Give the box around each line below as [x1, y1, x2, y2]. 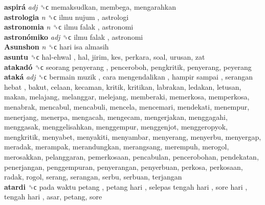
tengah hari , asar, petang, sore [4, 191, 102, 202]
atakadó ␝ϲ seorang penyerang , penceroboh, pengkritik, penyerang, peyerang [4, 61, 252, 72]
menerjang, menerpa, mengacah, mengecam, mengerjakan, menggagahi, [4, 111, 228, 122]
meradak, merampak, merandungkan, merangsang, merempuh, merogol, [4, 141, 229, 152]
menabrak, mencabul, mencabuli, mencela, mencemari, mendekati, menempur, [4, 101, 250, 112]
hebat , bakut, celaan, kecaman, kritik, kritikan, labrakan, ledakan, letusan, [4, 81, 241, 92]
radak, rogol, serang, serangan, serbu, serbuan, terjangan [4, 171, 182, 182]
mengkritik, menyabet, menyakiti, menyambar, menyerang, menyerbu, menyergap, [4, 131, 261, 142]
